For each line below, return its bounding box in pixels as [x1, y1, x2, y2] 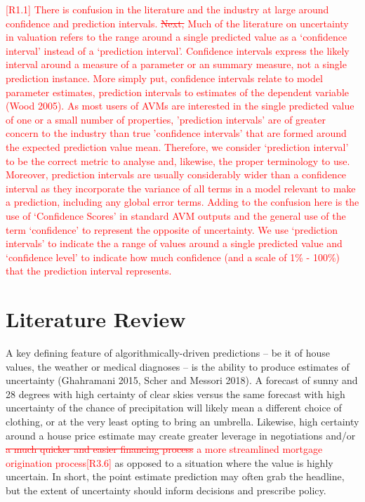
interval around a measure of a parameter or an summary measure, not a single [6, 57, 347, 72]
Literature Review [6, 305, 186, 333]
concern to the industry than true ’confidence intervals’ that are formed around [6, 126, 347, 140]
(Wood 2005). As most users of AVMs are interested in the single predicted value [6, 98, 354, 113]
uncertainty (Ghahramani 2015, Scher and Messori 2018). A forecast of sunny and [6, 373, 358, 388]
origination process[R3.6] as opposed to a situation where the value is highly [6, 455, 333, 470]
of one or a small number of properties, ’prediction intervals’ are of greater [6, 112, 326, 126]
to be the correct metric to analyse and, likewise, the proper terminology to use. [6, 153, 350, 168]
